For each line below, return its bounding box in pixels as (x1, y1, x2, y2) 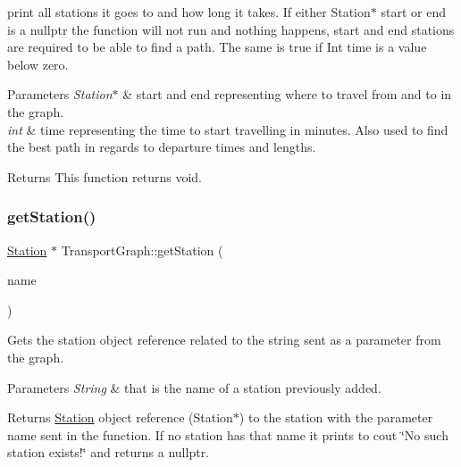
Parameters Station (7, 85, 113, 104)
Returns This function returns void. (7, 167, 202, 186)
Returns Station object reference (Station (7, 408, 233, 427)
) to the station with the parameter (239, 408, 433, 427)
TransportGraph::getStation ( (61, 240, 223, 259)
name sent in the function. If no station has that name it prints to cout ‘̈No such (7, 425, 448, 444)
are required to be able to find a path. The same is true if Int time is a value (7, 38, 427, 56)
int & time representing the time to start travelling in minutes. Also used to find (7, 120, 448, 138)
